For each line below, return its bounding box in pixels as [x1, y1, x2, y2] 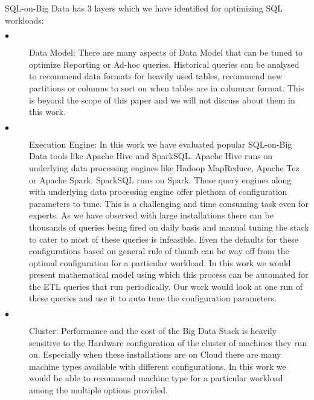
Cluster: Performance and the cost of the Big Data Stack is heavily [29, 324, 277, 337]
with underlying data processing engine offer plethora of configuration [29, 185, 287, 198]
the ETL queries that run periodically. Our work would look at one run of [29, 280, 303, 292]
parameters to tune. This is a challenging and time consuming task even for [29, 197, 309, 209]
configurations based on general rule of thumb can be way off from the [29, 244, 289, 257]
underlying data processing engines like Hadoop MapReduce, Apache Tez [29, 161, 300, 174]
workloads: [5, 13, 44, 26]
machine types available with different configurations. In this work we [29, 359, 286, 372]
